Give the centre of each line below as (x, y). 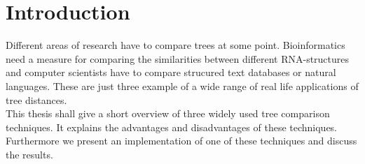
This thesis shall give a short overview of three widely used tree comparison (168, 113)
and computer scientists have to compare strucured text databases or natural (171, 72)
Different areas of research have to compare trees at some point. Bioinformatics (175, 45)
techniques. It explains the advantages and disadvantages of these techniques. (172, 127)
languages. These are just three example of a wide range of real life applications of (182, 85)
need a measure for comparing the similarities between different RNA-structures (178, 58)
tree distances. (36, 99)
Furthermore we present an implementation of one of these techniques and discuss (181, 141)
